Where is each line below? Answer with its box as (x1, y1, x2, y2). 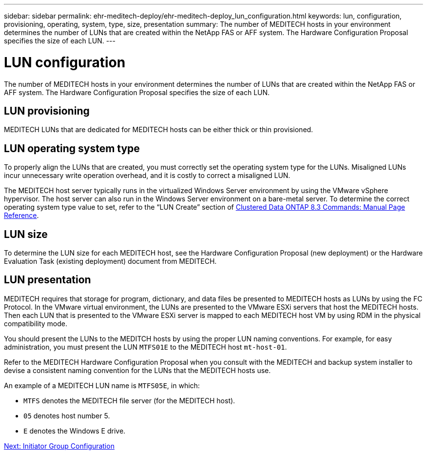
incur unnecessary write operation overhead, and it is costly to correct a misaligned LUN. (4, 171, 291, 180)
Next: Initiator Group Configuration (4, 441, 115, 450)
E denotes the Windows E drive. (23, 426, 126, 435)
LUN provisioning (4, 104, 90, 117)
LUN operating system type (4, 142, 140, 155)
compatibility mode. (4, 319, 68, 328)
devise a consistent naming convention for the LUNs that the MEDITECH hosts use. (4, 366, 271, 375)
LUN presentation (4, 274, 91, 286)
